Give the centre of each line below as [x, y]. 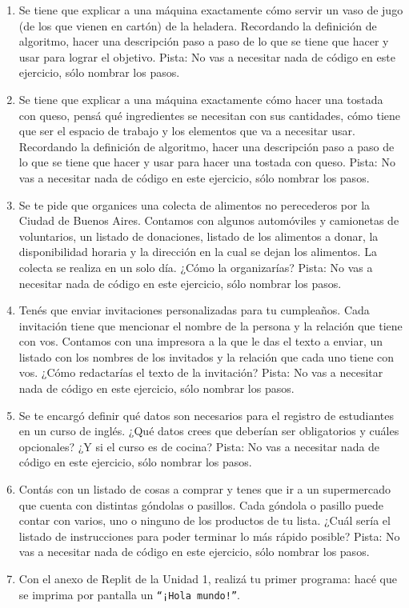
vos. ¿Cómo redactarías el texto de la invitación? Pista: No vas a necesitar [201, 372]
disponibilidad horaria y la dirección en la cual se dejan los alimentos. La [198, 252]
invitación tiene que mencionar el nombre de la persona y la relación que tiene [211, 325]
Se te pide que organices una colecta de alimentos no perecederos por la [194, 204]
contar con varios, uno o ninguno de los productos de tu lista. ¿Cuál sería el [204, 520]
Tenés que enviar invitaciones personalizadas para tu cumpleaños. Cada [194, 310]
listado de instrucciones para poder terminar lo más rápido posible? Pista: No [209, 536]
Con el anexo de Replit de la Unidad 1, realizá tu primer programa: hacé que [208, 578]
